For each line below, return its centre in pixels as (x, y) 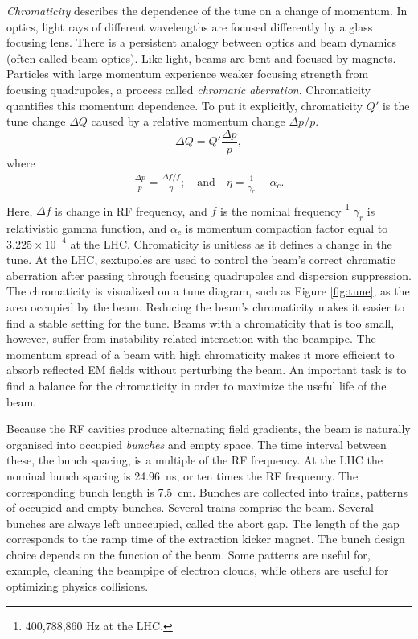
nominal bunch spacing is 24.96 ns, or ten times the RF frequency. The (182, 475)
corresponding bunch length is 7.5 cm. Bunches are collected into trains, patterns (207, 491)
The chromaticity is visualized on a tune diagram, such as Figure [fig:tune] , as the (208, 291)
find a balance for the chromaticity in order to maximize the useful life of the (197, 385)
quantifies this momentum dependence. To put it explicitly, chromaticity (185, 105)
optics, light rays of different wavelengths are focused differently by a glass (190, 26)
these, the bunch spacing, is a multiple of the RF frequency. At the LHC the (195, 460)
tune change (36, 121)
